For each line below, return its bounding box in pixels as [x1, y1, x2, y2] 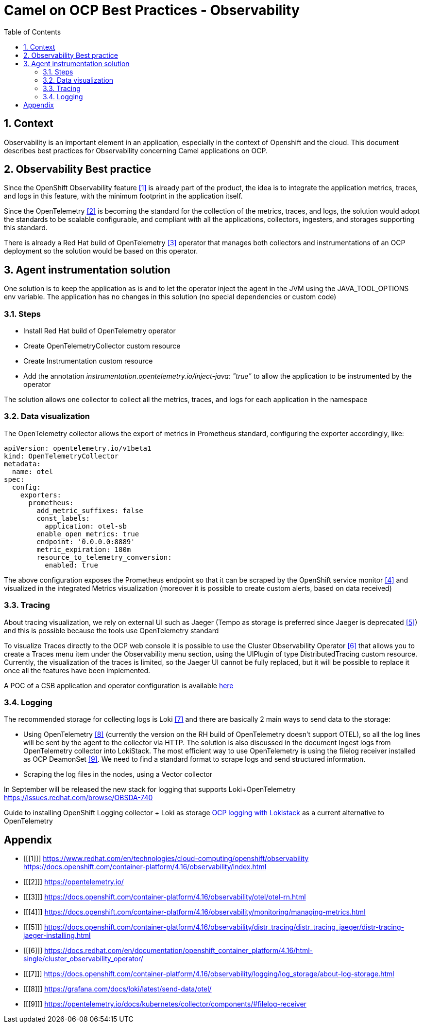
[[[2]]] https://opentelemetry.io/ [23, 878, 124, 886]
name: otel [12, 467, 53, 476]
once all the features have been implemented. [4, 666, 151, 675]
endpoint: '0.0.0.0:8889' [36, 537, 135, 546]
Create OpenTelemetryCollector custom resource [23, 342, 181, 350]
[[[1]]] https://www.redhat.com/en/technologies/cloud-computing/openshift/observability [23, 854, 309, 863]
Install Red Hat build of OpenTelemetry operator [23, 327, 176, 335]
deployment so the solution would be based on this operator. [4, 247, 198, 256]
